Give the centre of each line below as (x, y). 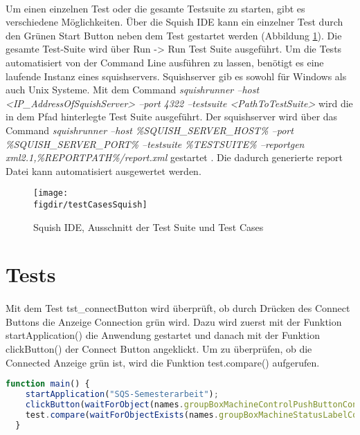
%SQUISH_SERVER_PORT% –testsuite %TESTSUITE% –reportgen (155, 144)
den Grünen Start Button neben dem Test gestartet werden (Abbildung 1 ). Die (174, 35)
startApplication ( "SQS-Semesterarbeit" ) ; (122, 395)
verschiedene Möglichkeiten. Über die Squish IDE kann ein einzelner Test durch (174, 22)
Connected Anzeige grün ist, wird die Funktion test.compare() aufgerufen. (163, 362)
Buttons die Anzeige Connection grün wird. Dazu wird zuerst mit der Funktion (174, 321)
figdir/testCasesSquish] (90, 204)
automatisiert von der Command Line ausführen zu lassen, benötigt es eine (165, 62)
